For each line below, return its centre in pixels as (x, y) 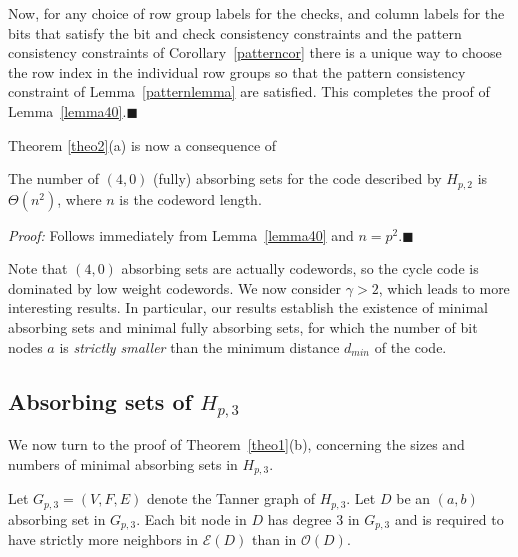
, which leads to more (444, 287)
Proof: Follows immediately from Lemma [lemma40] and (181, 234)
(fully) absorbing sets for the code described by (297, 178)
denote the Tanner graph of (230, 498)
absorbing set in (57, 518)
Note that (38, 268)
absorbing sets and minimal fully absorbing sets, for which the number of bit (243, 326)
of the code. (410, 346)
